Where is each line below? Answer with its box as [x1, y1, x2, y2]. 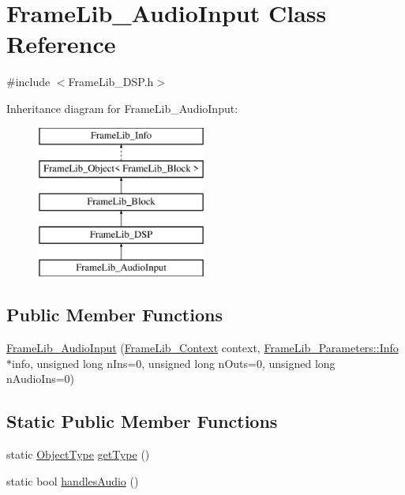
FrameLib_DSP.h [68, 73, 154, 90]
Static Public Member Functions [6, 409, 278, 433]
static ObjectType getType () [6, 446, 150, 463]
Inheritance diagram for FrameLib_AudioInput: [6, 99, 238, 116]
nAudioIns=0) [6, 370, 75, 387]
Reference [6, 28, 116, 60]
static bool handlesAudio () [6, 472, 139, 489]
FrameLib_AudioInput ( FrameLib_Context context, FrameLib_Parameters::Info [6, 339, 399, 356]
